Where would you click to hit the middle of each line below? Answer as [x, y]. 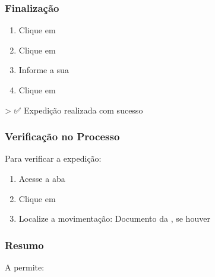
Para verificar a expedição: [53, 158]
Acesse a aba [42, 178]
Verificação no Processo [62, 136]
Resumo [24, 245]
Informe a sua [44, 70]
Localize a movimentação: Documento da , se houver [114, 218]
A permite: [25, 267]
